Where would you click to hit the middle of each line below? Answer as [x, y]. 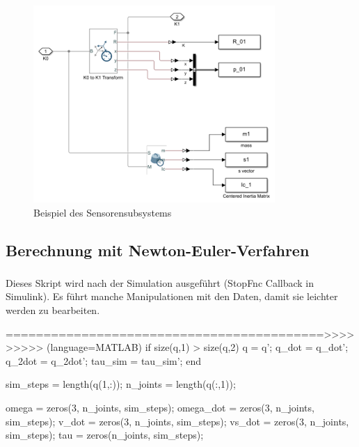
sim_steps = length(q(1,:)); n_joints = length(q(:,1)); [121, 384]
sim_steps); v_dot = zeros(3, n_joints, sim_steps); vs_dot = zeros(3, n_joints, [177, 421]
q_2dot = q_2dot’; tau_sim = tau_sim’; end [103, 360]
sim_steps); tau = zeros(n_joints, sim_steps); [105, 435]
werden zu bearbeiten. [53, 310]
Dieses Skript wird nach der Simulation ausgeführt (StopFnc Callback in [160, 282]
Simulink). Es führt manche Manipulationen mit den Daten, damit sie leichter [172, 296]
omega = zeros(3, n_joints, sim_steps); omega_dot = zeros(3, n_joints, [160, 408]
